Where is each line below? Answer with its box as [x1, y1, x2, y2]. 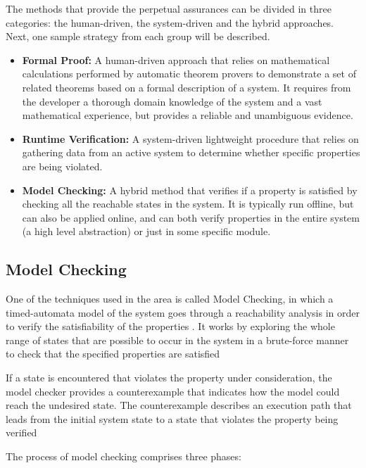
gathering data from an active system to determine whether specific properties [22, 145, 360, 160]
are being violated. [22, 158, 103, 173]
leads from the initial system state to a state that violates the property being [6, 411, 339, 426]
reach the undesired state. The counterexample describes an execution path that [6, 398, 352, 412]
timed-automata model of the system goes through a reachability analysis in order [6, 305, 360, 320]
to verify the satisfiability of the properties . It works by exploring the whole [6, 319, 335, 334]
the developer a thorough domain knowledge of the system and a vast [22, 94, 322, 108]
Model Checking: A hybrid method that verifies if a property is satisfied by [22, 182, 358, 197]
